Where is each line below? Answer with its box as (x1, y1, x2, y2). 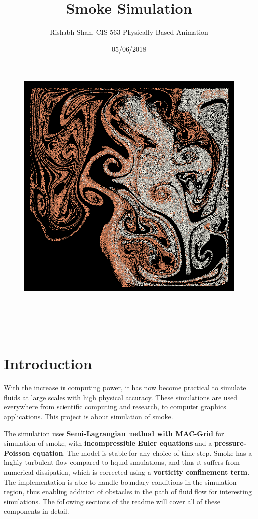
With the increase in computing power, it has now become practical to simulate (4, 382, 246, 393)
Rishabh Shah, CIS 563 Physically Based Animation (50, 27, 208, 37)
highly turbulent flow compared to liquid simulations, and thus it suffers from (4, 457, 240, 467)
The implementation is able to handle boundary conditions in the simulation (4, 476, 237, 487)
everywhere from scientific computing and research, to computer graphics (4, 402, 226, 412)
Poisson (4, 447, 30, 458)
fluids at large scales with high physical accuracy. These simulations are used (4, 392, 238, 402)
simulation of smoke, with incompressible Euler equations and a (4, 438, 212, 448)
